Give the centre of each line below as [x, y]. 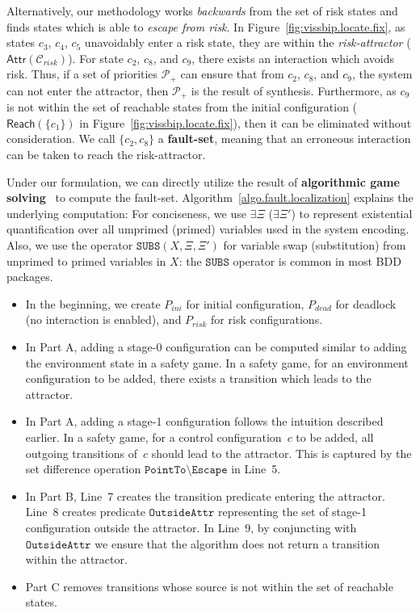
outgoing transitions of [82, 453]
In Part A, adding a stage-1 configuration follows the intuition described [204, 421]
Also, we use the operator [70, 245]
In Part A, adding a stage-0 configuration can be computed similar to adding [216, 346]
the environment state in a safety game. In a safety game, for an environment [217, 362]
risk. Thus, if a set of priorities [82, 74]
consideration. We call [61, 139]
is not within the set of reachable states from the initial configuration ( [182, 107]
